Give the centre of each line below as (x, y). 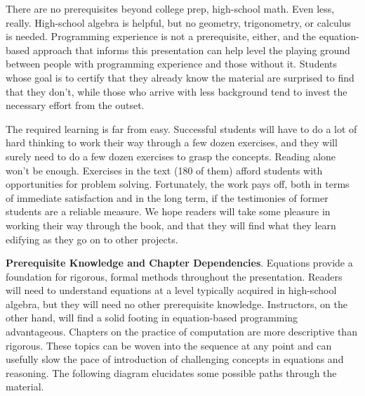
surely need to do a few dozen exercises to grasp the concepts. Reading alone (171, 156)
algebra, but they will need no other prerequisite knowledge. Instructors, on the (177, 304)
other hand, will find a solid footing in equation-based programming (152, 318)
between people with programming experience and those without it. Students (172, 64)
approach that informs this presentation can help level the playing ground (191, 50)
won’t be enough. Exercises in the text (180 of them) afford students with (164, 170)
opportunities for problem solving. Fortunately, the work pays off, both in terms (178, 184)
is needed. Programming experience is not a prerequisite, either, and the (161, 36)
